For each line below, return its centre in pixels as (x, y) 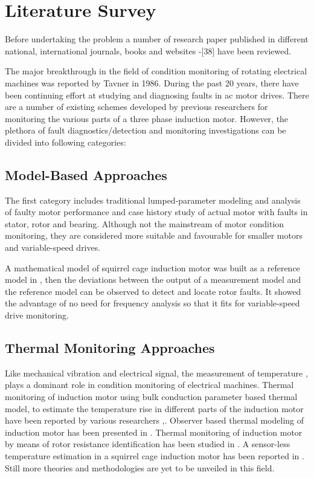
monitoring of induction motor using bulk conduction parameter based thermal (151, 396)
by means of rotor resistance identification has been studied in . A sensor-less (148, 444)
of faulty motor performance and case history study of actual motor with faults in (156, 212)
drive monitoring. (37, 315)
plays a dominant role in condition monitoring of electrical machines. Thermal (149, 385)
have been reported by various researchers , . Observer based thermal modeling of (155, 420)
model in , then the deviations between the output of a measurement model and (153, 279)
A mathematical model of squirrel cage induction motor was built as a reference (152, 267)
